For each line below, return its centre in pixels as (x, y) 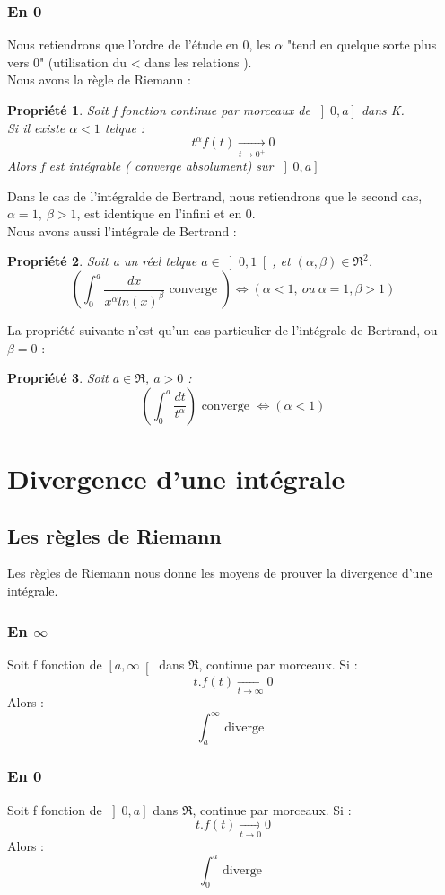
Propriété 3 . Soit (58, 378)
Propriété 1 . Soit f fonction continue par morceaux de (159, 110)
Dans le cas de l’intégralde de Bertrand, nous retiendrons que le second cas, (215, 195)
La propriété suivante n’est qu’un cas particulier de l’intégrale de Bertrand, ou (222, 330)
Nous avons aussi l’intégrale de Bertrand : (122, 230)
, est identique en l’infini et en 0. (166, 213)
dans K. (383, 110)
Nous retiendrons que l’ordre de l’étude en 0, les (139, 44)
